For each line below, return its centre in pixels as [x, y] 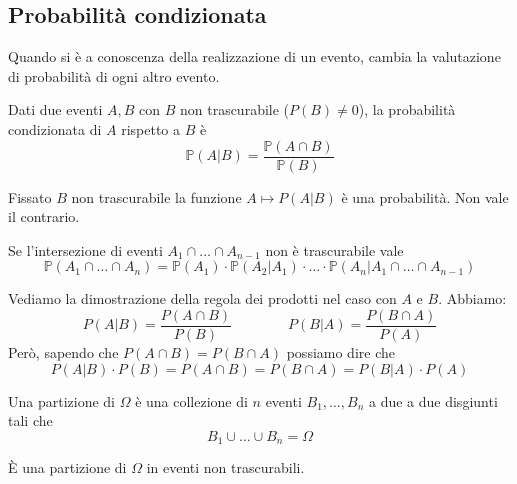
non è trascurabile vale [334, 249]
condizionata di [55, 128]
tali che [30, 420]
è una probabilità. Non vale [425, 196]
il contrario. [44, 216]
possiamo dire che [340, 352]
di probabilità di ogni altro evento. [114, 75]
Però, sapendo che [63, 352]
